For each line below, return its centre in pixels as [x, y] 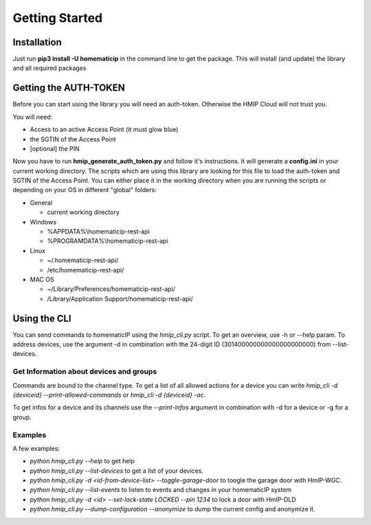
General [41, 202]
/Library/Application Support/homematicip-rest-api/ [120, 299]
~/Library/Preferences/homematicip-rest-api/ [111, 289]
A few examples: [36, 448]
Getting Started [58, 18]
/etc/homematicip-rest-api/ [86, 270]
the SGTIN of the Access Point [73, 139]
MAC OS [42, 279]
